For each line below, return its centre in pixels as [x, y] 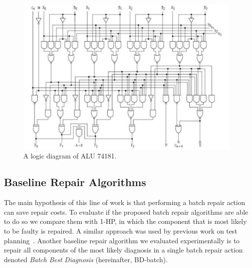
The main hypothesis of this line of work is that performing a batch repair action [125, 202]
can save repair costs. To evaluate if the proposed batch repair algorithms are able [126, 212]
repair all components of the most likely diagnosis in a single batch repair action [123, 250]
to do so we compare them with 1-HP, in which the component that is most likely [126, 221]
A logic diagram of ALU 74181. [70, 156]
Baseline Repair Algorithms [75, 182]
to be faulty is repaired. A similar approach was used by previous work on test [121, 230]
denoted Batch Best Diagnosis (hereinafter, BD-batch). [86, 259]
